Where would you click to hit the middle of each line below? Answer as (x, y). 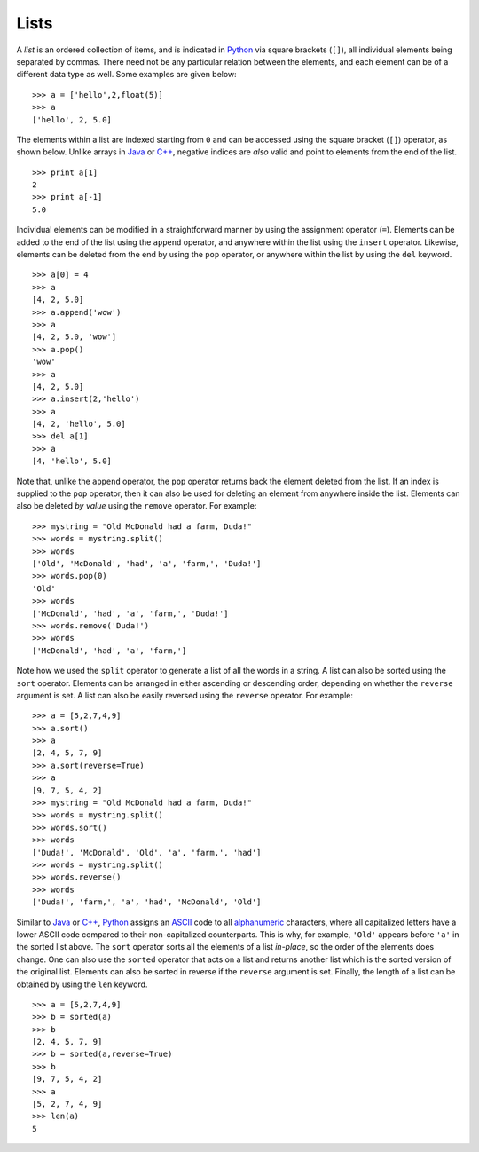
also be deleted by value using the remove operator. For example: (137, 506)
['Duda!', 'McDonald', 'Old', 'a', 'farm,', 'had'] (147, 852)
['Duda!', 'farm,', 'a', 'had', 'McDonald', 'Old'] (147, 902)
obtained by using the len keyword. (82, 984)
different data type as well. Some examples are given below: (126, 75)
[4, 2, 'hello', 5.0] (79, 424)
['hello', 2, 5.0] (72, 119)
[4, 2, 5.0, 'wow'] (75, 337)
